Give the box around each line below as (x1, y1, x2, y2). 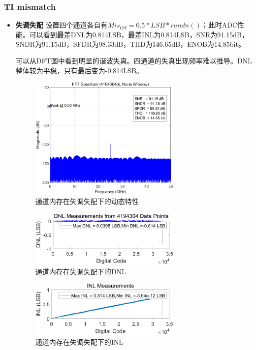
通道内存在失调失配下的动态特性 (35, 196, 139, 206)
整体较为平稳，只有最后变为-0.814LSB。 (15, 65, 143, 75)
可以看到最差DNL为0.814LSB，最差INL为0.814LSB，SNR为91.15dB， (29, 29, 249, 39)
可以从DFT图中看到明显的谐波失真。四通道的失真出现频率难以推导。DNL (15, 56, 252, 65)
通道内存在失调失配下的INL (35, 337, 124, 347)
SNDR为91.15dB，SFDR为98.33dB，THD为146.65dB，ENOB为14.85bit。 (15, 39, 245, 49)
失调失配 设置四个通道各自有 (15, 20, 108, 30)
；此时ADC (201, 20, 238, 30)
